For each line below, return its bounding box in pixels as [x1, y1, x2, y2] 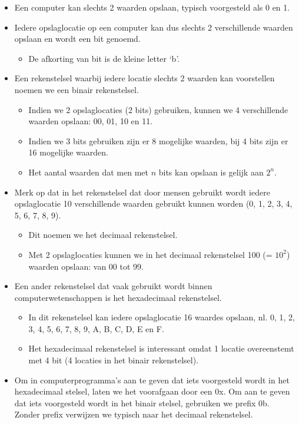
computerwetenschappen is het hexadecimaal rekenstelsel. [14, 291, 222, 303]
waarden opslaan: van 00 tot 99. [28, 260, 144, 272]
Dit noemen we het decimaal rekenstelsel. [28, 228, 178, 241]
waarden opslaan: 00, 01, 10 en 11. [28, 115, 153, 127]
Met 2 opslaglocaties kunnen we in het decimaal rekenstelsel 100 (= [28, 248, 273, 260]
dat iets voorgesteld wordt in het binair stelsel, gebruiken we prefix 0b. [14, 396, 270, 409]
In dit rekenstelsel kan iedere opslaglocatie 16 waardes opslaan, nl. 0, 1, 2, [28, 311, 295, 323]
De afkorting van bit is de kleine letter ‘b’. [28, 52, 180, 64]
